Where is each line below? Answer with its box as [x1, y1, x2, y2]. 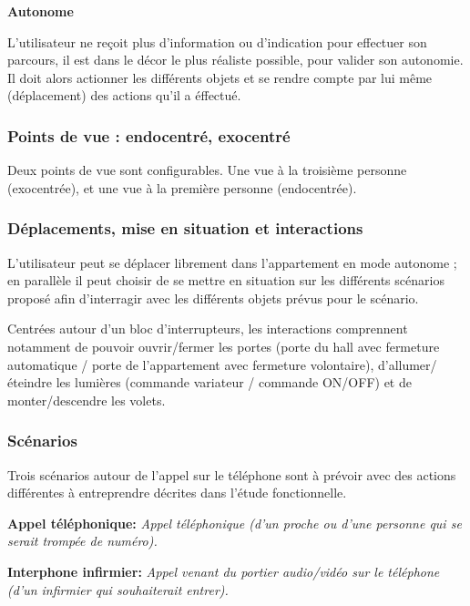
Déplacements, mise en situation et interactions [7, 217, 363, 240]
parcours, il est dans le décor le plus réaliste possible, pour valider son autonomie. [7, 50, 464, 69]
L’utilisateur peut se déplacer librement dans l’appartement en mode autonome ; [7, 252, 457, 272]
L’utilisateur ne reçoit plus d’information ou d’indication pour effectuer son [7, 32, 427, 51]
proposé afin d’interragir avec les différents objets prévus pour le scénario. [7, 288, 419, 307]
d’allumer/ [377, 354, 437, 374]
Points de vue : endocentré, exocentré [7, 124, 291, 147]
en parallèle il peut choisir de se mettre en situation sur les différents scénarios [7, 271, 444, 290]
